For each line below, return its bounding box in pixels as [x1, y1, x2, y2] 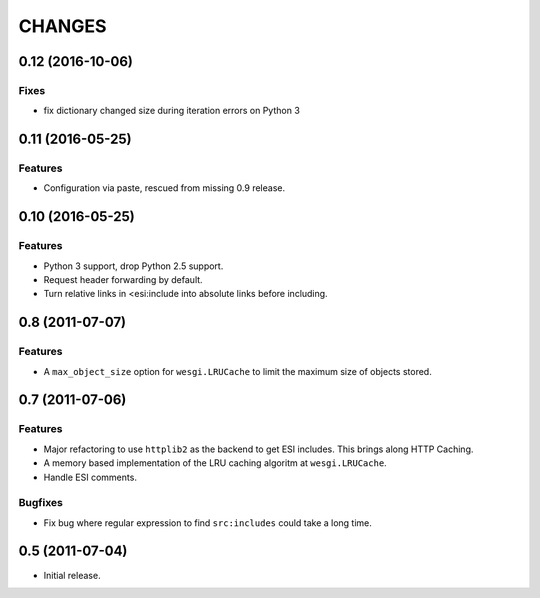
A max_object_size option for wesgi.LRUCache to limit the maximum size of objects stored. [43, 365, 432, 377]
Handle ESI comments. [43, 471, 137, 483]
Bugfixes [18, 496, 64, 510]
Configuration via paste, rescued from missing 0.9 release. [43, 182, 285, 194]
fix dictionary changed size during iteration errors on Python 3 [43, 105, 300, 117]
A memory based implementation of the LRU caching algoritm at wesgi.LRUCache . [43, 457, 387, 469]
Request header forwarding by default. [43, 274, 204, 286]
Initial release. [43, 569, 101, 581]
